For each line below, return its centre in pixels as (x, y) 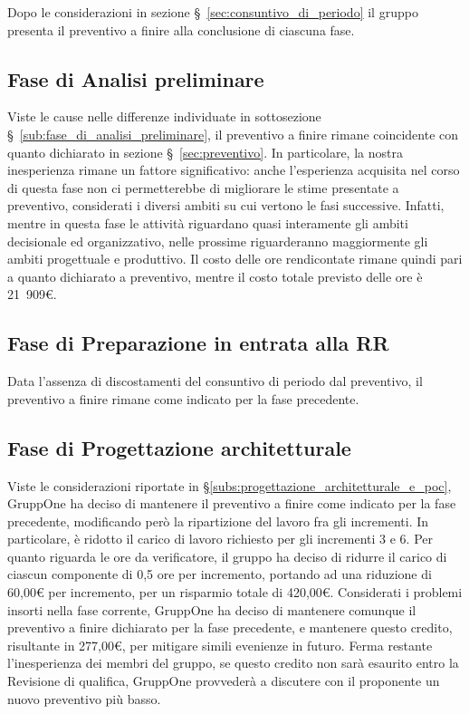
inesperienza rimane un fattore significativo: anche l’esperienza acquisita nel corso (234, 170)
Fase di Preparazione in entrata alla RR (198, 343)
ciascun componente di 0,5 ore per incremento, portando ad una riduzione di (220, 574)
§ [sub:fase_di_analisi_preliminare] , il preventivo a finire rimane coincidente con (233, 134)
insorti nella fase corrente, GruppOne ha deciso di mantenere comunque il (212, 609)
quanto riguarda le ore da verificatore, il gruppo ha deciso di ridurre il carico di (227, 556)
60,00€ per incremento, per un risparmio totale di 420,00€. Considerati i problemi (235, 592)
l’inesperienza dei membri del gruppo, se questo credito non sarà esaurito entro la (233, 663)
